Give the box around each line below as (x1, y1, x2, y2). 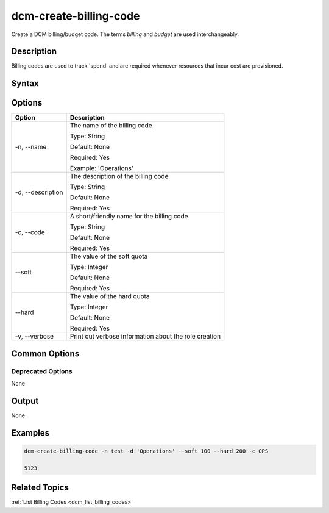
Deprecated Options (11, 367, 73, 375)
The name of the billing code (69, 121, 152, 130)
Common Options (11, 348, 80, 359)
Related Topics (11, 483, 69, 493)
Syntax (11, 78, 39, 88)
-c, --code (15, 228, 45, 237)
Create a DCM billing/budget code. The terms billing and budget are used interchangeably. (11, 30, 239, 38)
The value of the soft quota (69, 252, 148, 260)
